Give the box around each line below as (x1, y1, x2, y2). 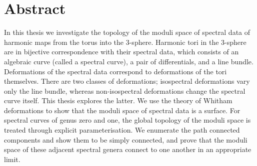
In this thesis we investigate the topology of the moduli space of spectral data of (4, 27, 250, 37)
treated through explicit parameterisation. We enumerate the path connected (4, 125, 240, 135)
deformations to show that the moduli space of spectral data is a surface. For (4, 105, 240, 115)
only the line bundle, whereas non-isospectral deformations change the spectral (4, 85, 245, 96)
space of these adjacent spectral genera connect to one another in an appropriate (4, 144, 251, 155)
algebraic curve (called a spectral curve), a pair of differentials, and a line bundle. (4, 56, 253, 66)
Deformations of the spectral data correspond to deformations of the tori (4, 66, 227, 76)
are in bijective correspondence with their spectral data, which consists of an (4, 46, 239, 57)
